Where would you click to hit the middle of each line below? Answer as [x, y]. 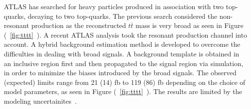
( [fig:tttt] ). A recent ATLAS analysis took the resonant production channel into [125, 34]
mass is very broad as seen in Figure [190, 25]
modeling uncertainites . [40, 101]
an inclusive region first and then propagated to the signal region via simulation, [124, 63]
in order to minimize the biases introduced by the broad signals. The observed [120, 73]
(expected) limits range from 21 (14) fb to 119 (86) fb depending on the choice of [125, 82]
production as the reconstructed [79, 25]
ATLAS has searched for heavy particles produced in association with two [114, 6]
